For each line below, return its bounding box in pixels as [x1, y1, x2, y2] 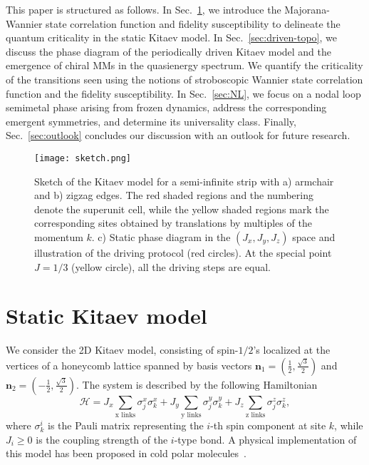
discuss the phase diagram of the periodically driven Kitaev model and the [6, 44, 332, 58]
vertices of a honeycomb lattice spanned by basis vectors [6, 357, 252, 372]
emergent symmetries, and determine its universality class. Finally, [6, 113, 296, 128]
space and [292, 229, 336, 244]
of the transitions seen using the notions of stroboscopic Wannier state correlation [6, 71, 363, 86]
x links [115, 412, 136, 419]
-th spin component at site [210, 418, 326, 433]
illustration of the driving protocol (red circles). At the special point [34, 245, 332, 260]
